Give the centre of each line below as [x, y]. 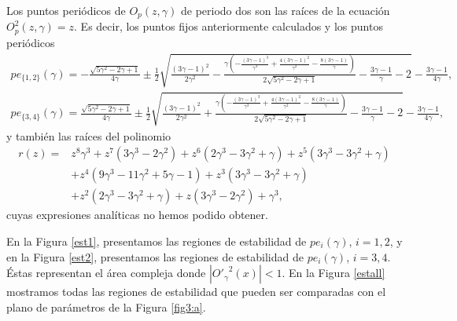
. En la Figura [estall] [334, 273]
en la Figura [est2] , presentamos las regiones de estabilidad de [155, 256]
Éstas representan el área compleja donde [106, 273]
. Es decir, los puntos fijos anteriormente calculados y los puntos [228, 26]
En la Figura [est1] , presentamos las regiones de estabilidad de [157, 241]
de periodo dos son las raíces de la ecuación [285, 10]
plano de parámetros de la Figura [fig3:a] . [106, 306]
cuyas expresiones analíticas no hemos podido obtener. [137, 215]
